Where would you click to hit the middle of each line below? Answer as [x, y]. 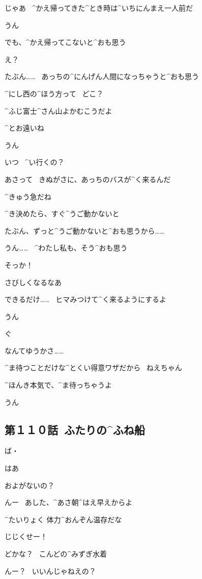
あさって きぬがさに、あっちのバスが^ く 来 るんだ [88, 179]
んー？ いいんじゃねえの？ [50, 571]
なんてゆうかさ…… [34, 350]
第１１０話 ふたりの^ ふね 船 [75, 429]
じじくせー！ [26, 536]
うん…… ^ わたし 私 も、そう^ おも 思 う [66, 248]
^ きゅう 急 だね [28, 196]
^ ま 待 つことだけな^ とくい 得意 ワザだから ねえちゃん [93, 368]
